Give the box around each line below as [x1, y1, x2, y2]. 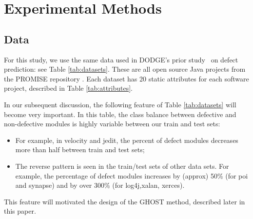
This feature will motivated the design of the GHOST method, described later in [4, 196, 245, 206]
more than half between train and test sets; [15, 144, 145, 155]
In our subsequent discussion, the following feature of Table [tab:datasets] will [4, 99, 236, 109]
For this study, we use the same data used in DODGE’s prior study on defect [4, 54, 238, 64]
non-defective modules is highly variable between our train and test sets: [4, 119, 220, 129]
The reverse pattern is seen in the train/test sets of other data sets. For [15, 160, 229, 171]
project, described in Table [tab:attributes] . [4, 83, 133, 93]
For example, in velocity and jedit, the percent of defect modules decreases [15, 135, 238, 145]
